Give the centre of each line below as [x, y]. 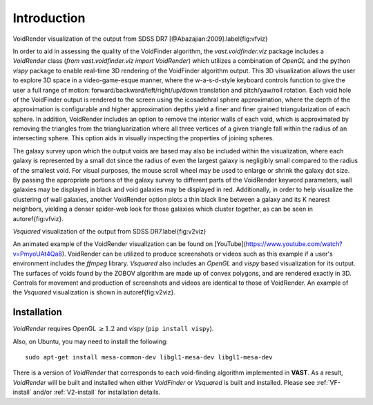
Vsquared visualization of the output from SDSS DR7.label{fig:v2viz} [109, 231]
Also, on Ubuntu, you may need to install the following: [90, 341]
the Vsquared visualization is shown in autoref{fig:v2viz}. [94, 292]
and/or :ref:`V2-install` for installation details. [97, 392]
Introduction [49, 18]
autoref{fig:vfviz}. [38, 218]
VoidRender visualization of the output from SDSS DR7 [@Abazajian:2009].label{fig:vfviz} [141, 39]
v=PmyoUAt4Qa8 [37, 254]
